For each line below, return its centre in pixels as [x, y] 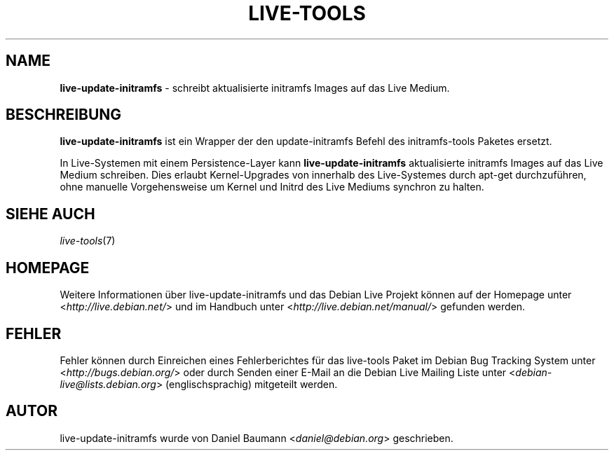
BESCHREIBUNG [64, 115]
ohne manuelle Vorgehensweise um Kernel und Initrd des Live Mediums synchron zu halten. [272, 187]
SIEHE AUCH [50, 214]
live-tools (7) [88, 241]
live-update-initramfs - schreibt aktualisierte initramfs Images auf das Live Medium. [255, 88]
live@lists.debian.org [108, 384]
